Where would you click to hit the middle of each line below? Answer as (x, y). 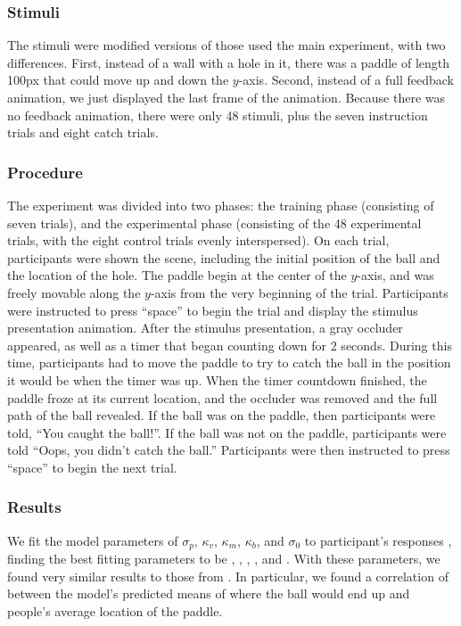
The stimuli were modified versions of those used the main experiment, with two (226, 45)
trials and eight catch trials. (83, 132)
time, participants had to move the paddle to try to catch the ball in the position (229, 362)
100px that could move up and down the (118, 80)
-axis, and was (395, 275)
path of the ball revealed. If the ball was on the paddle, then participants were (222, 415)
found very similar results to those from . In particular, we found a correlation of (228, 576)
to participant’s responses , (378, 540)
